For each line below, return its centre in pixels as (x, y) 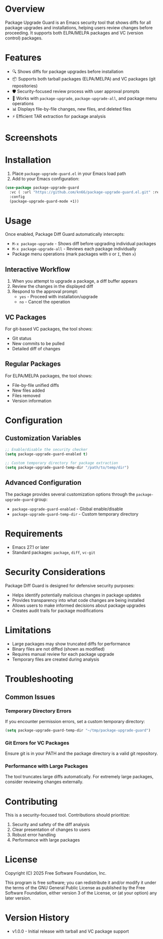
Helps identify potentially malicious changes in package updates (76, 595)
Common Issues (30, 697)
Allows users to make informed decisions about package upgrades (79, 606)
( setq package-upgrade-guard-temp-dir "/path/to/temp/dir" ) (67, 467)
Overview (25, 9)
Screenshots (31, 138)
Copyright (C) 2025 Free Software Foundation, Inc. (56, 873)
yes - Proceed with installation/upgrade (58, 297)
